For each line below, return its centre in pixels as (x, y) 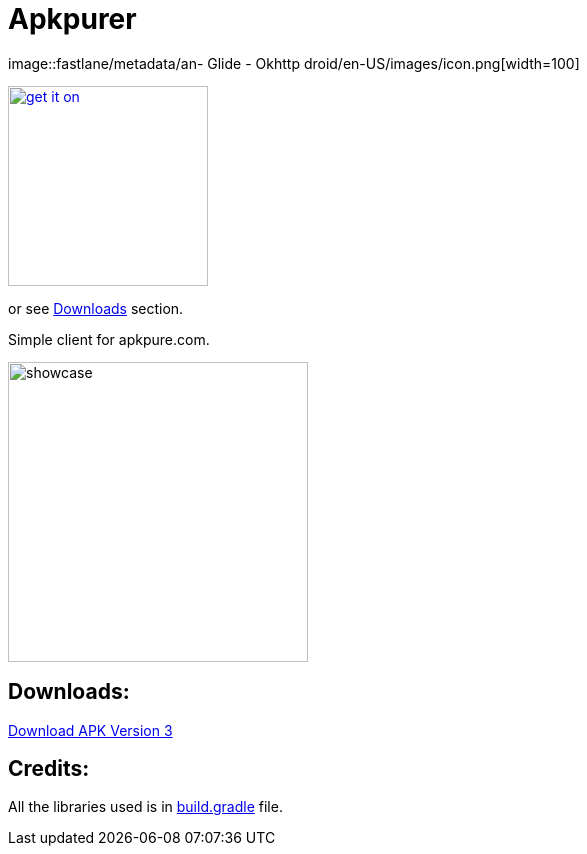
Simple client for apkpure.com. (109, 339)
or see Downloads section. (96, 308)
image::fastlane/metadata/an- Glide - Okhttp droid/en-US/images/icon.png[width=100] (294, 63)
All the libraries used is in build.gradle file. (145, 807)
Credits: (49, 769)
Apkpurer (72, 19)
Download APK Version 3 (90, 730)
